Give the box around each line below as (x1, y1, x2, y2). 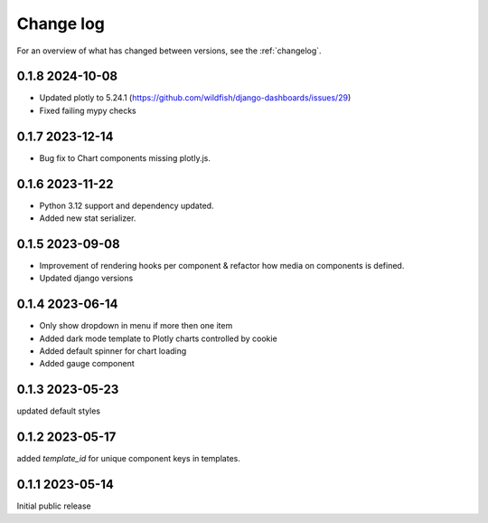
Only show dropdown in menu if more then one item (39, 320, 233, 331)
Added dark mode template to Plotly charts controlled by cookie (39, 333, 277, 344)
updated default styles (16, 405, 101, 416)
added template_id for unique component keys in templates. (16, 453, 241, 464)
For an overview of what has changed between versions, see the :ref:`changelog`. (16, 45, 322, 56)
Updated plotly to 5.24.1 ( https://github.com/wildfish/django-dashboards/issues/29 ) (39, 92, 352, 103)
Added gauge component (39, 358, 135, 369)
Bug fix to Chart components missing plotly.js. (39, 152, 211, 163)
